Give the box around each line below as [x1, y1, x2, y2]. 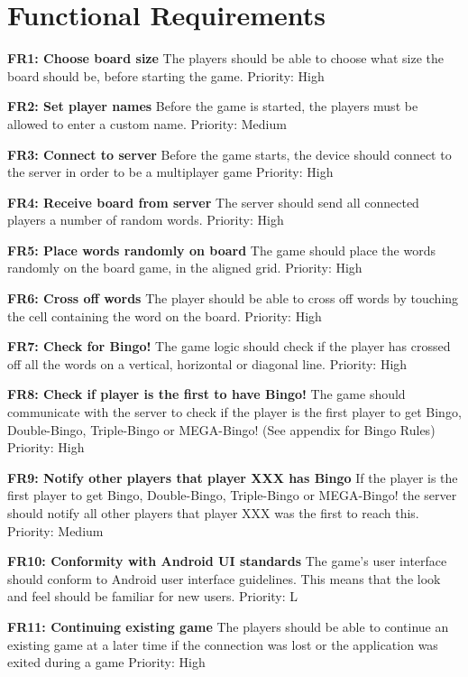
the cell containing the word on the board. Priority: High [7, 306, 322, 325]
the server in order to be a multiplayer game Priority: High [7, 162, 334, 181]
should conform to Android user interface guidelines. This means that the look [7, 569, 441, 588]
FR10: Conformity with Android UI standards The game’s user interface [7, 552, 447, 570]
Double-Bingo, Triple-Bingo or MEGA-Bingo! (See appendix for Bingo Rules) [7, 420, 436, 439]
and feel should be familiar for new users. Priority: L [7, 587, 298, 606]
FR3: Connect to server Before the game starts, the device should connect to [7, 144, 452, 163]
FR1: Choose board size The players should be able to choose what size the [7, 49, 444, 68]
